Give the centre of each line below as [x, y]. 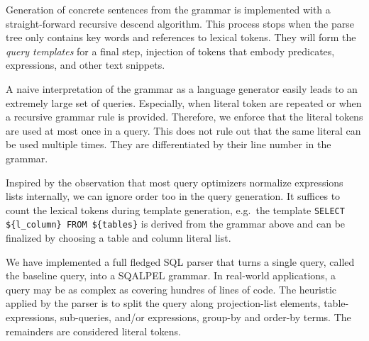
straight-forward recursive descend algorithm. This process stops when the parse [180, 23]
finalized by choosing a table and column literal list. [119, 238]
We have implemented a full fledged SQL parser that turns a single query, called [180, 261]
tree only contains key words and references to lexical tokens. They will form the [181, 37]
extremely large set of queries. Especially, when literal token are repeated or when [184, 102]
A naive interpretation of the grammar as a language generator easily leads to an [182, 88]
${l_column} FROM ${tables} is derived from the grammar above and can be [176, 224]
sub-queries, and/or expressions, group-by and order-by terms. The [205, 317]
